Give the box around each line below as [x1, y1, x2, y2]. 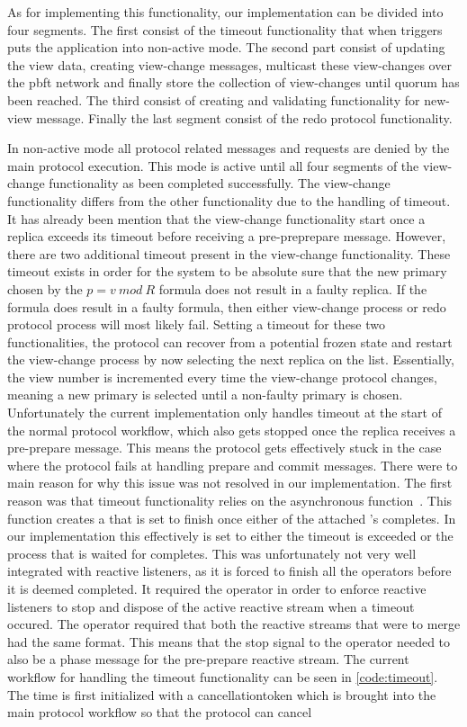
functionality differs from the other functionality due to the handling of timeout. [7, 191, 451, 210]
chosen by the [7, 279, 83, 298]
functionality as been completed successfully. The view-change [49, 174, 391, 193]
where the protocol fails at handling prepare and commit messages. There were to [7, 455, 458, 474]
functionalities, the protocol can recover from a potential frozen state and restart [7, 332, 453, 351]
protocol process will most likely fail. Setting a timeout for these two [7, 315, 386, 334]
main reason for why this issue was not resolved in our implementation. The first [7, 473, 453, 492]
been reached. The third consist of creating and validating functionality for [7, 90, 420, 109]
